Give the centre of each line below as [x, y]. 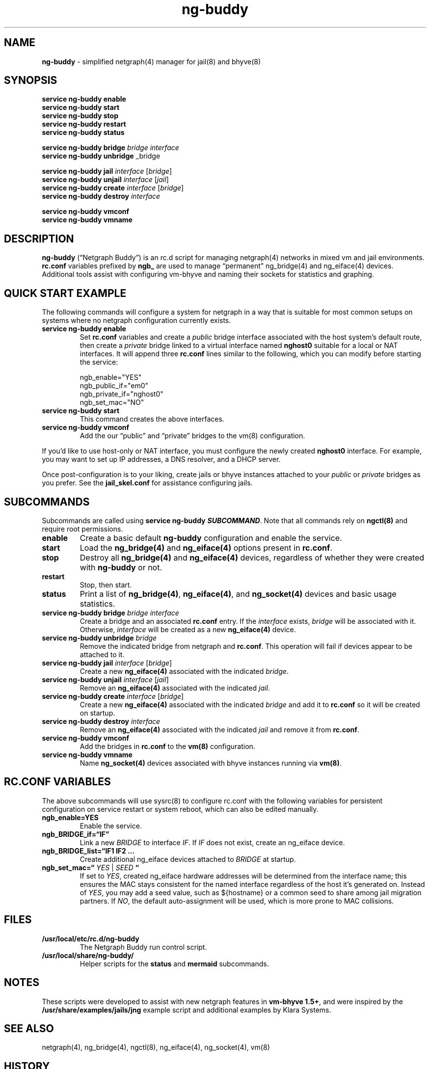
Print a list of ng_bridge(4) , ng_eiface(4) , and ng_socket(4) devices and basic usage [238, 594]
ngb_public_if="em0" [114, 386]
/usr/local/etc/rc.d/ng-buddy [91, 938]
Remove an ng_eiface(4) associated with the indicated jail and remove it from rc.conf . [219, 729]
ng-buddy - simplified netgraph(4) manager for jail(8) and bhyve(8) [151, 61]
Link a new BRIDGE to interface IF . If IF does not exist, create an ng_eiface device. [212, 842]
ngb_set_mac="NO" [112, 402]
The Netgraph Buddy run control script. [143, 947]
